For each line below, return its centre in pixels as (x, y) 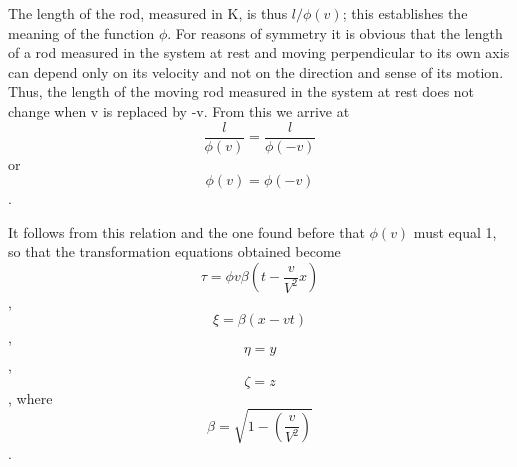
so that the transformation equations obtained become (174, 251)
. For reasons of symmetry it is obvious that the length (335, 32)
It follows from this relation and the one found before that (186, 231)
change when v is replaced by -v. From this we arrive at (179, 110)
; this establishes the (405, 13)
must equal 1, (455, 231)
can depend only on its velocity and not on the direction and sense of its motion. (256, 71)
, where (30, 397)
